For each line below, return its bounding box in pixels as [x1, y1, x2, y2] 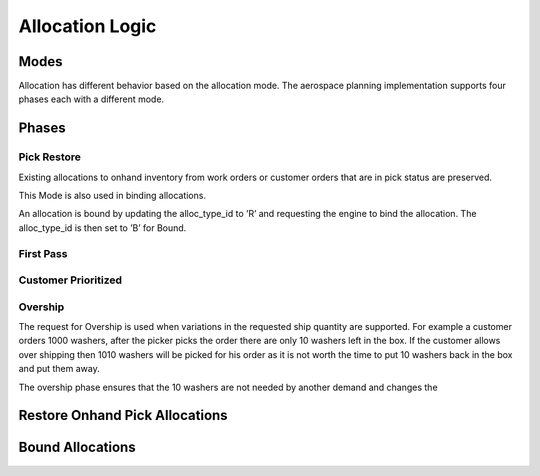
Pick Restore [18, 150, 82, 164]
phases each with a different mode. [18, 93, 165, 105]
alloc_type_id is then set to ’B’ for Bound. [18, 221, 187, 234]
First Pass [18, 246, 68, 260]
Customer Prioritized [18, 273, 123, 287]
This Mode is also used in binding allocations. [18, 190, 207, 201]
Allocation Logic [18, 15, 157, 37]
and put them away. [18, 363, 100, 375]
